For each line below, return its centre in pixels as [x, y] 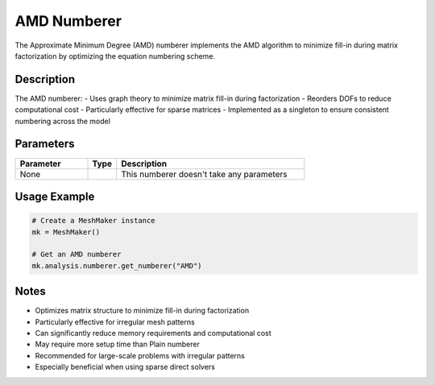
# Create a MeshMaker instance [94, 221]
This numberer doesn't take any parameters [204, 174]
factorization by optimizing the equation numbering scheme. [115, 56]
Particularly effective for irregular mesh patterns [115, 321]
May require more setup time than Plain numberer [118, 344]
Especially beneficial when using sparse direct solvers [125, 367]
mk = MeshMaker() [66, 232]
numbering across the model [62, 121]
